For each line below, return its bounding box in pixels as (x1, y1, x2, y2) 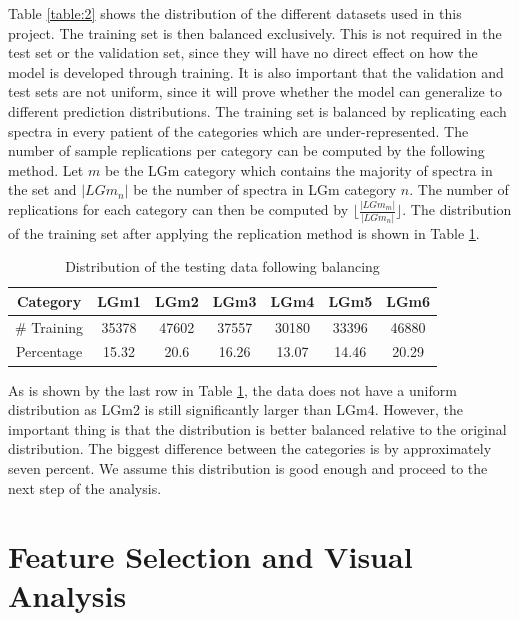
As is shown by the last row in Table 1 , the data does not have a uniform (8, 379, 457, 400)
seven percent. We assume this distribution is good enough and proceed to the (8, 457, 488, 478)
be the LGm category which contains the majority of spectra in (104, 159, 493, 180)
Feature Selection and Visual (8, 536, 413, 577)
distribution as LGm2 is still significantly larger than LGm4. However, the (8, 399, 463, 420)
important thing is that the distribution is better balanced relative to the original (8, 418, 507, 439)
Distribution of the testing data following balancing (65, 256, 380, 277)
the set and (8, 179, 77, 200)
